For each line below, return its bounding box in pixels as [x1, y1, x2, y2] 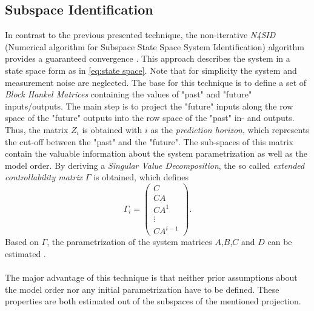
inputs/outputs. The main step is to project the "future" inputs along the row [5, 99, 293, 112]
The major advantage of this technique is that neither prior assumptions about [5, 270, 298, 283]
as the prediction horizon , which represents [150, 123, 309, 136]
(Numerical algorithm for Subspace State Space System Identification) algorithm [5, 40, 304, 53]
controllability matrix [5, 171, 83, 183]
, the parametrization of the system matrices [47, 235, 212, 248]
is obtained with [82, 123, 142, 136]
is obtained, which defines [93, 171, 189, 183]
